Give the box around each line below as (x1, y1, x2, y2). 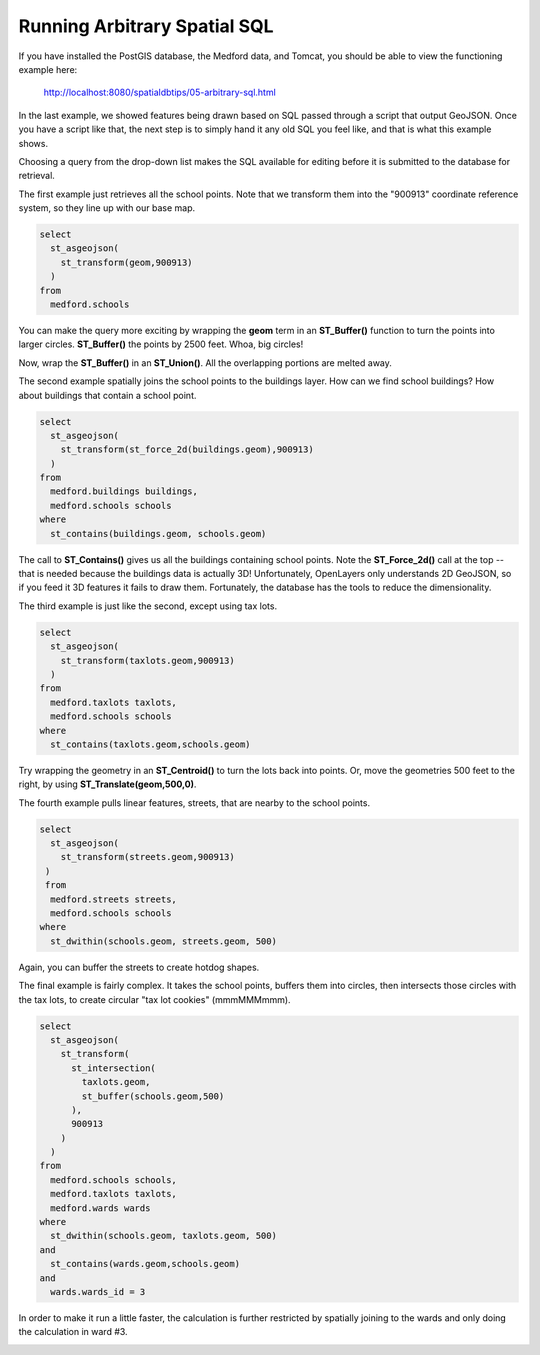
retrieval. (18, 170, 55, 182)
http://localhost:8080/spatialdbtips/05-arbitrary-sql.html (43, 86, 277, 99)
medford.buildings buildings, (50, 486, 199, 497)
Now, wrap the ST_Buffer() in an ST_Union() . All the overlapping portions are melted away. (18, 356, 392, 369)
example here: (18, 63, 78, 75)
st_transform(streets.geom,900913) (60, 851, 235, 863)
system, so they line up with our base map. (18, 202, 196, 214)
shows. (18, 137, 49, 149)
